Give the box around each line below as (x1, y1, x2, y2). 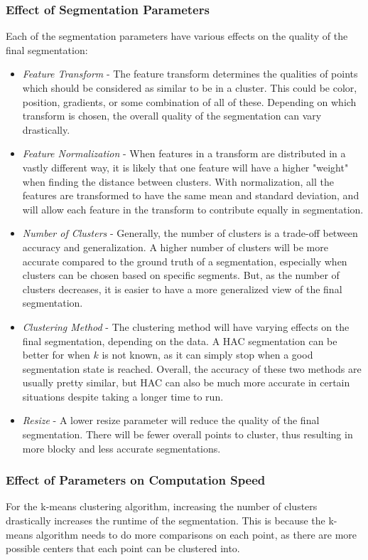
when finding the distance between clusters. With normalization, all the (22, 174, 335, 189)
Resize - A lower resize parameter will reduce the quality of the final (22, 413, 320, 428)
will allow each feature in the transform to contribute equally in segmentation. (22, 201, 364, 216)
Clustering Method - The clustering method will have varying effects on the (22, 319, 350, 334)
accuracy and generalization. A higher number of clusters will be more (22, 239, 328, 254)
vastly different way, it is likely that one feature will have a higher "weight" (22, 159, 349, 174)
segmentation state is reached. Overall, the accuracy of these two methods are (22, 361, 362, 376)
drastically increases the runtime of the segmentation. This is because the (6, 513, 325, 528)
